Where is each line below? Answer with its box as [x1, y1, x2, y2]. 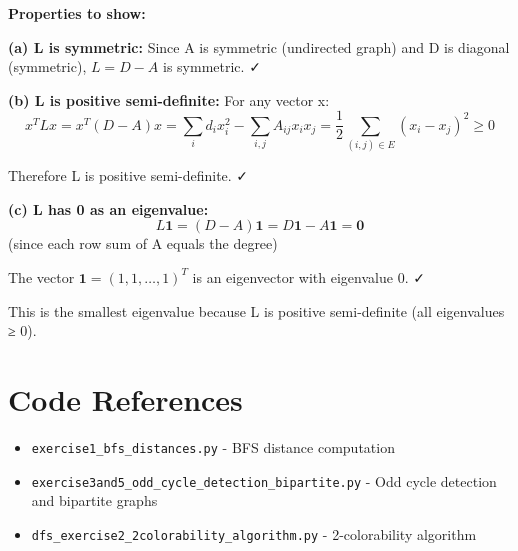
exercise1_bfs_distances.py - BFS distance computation [31, 436, 395, 457]
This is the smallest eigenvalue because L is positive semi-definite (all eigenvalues [8, 300, 505, 321]
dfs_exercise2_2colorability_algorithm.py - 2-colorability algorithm [31, 523, 477, 544]
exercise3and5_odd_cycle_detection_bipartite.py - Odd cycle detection [31, 470, 497, 491]
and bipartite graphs [31, 490, 158, 511]
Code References [8, 378, 243, 419]
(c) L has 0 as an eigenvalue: [8, 198, 209, 219]
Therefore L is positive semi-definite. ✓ [8, 165, 249, 186]
